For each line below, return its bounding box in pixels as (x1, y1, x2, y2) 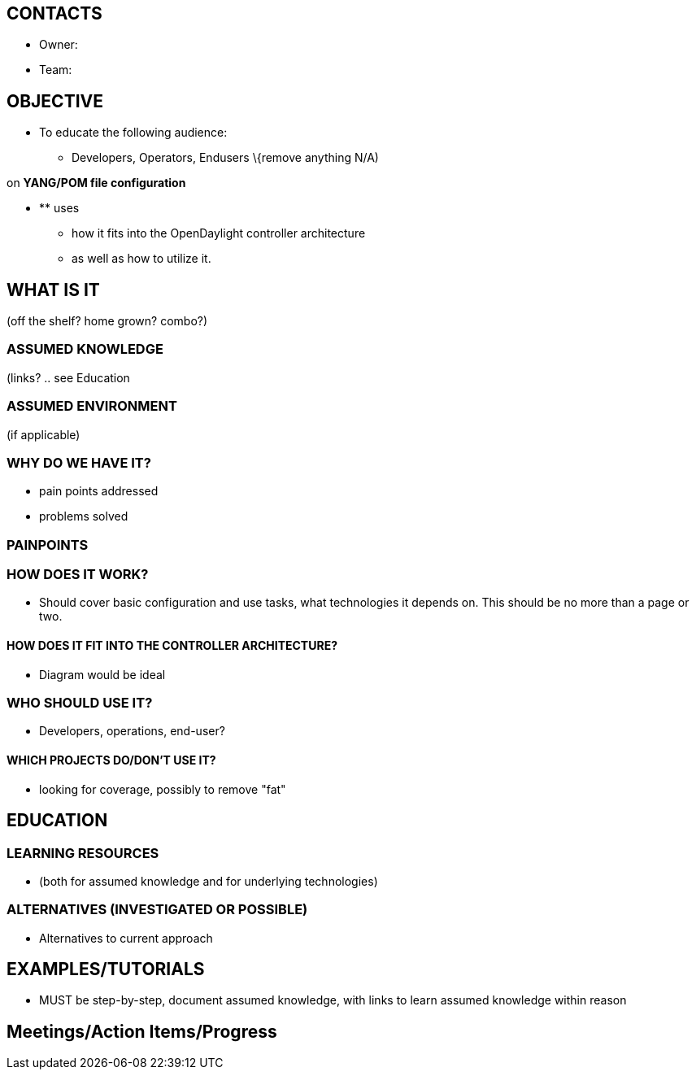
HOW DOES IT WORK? (7, 566, 149, 583)
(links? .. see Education (7, 370, 130, 385)
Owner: (39, 37, 78, 52)
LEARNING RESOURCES (7, 844, 159, 861)
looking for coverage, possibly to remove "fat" (39, 782, 286, 796)
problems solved (39, 509, 128, 524)
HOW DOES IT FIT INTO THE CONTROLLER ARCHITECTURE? (7, 638, 337, 653)
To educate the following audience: (39, 125, 228, 140)
